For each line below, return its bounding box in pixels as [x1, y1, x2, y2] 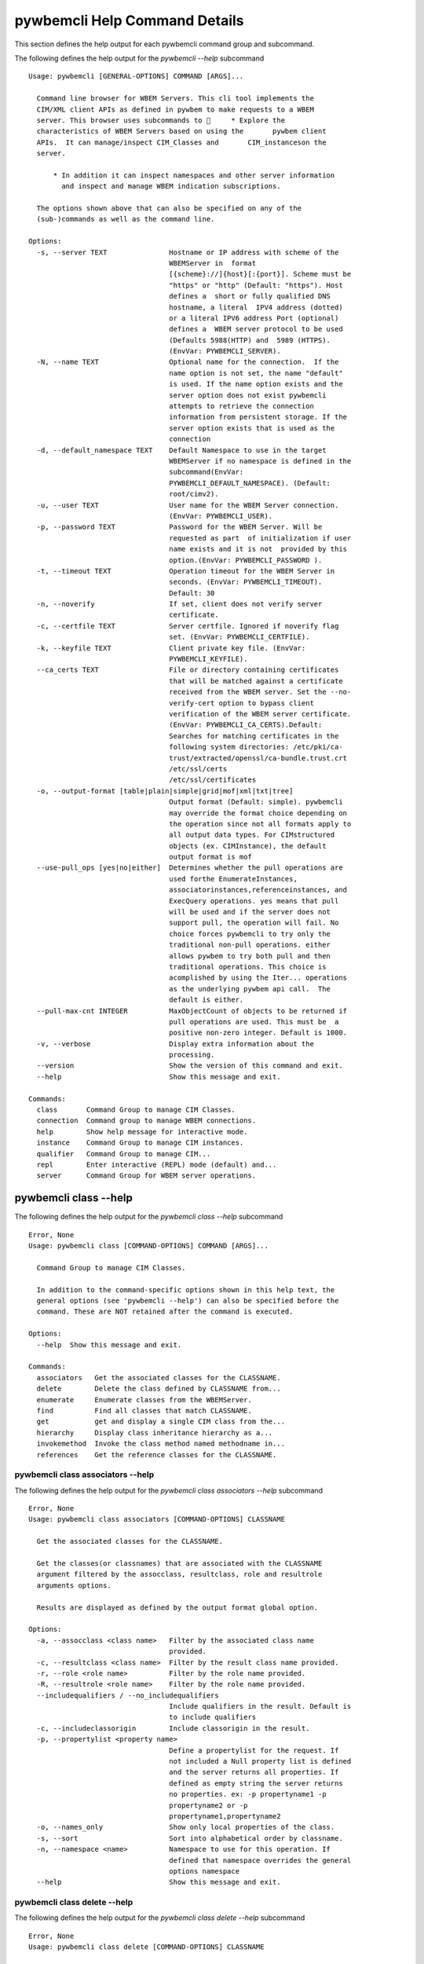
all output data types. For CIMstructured [169, 830, 335, 840]
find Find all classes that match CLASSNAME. [36, 1406, 253, 1415]
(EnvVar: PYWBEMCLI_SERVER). [169, 346, 282, 356]
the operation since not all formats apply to [169, 819, 352, 828]
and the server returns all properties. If [169, 1768, 339, 1777]
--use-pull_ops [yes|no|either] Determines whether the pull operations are [36, 863, 343, 872]
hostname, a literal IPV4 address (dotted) [169, 302, 343, 312]
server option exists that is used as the [169, 423, 335, 432]
